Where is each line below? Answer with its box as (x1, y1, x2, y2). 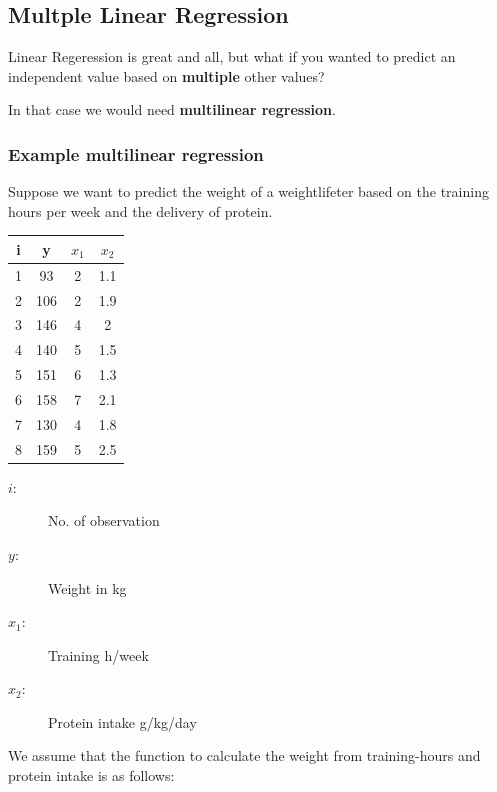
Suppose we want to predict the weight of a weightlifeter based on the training (8, 181, 489, 202)
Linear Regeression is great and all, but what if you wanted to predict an (8, 46, 456, 67)
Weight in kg (48, 577, 127, 598)
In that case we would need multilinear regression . (8, 99, 336, 120)
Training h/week (48, 644, 149, 665)
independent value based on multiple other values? (8, 65, 325, 86)
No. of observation (48, 510, 160, 531)
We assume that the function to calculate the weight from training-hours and (8, 745, 481, 766)
